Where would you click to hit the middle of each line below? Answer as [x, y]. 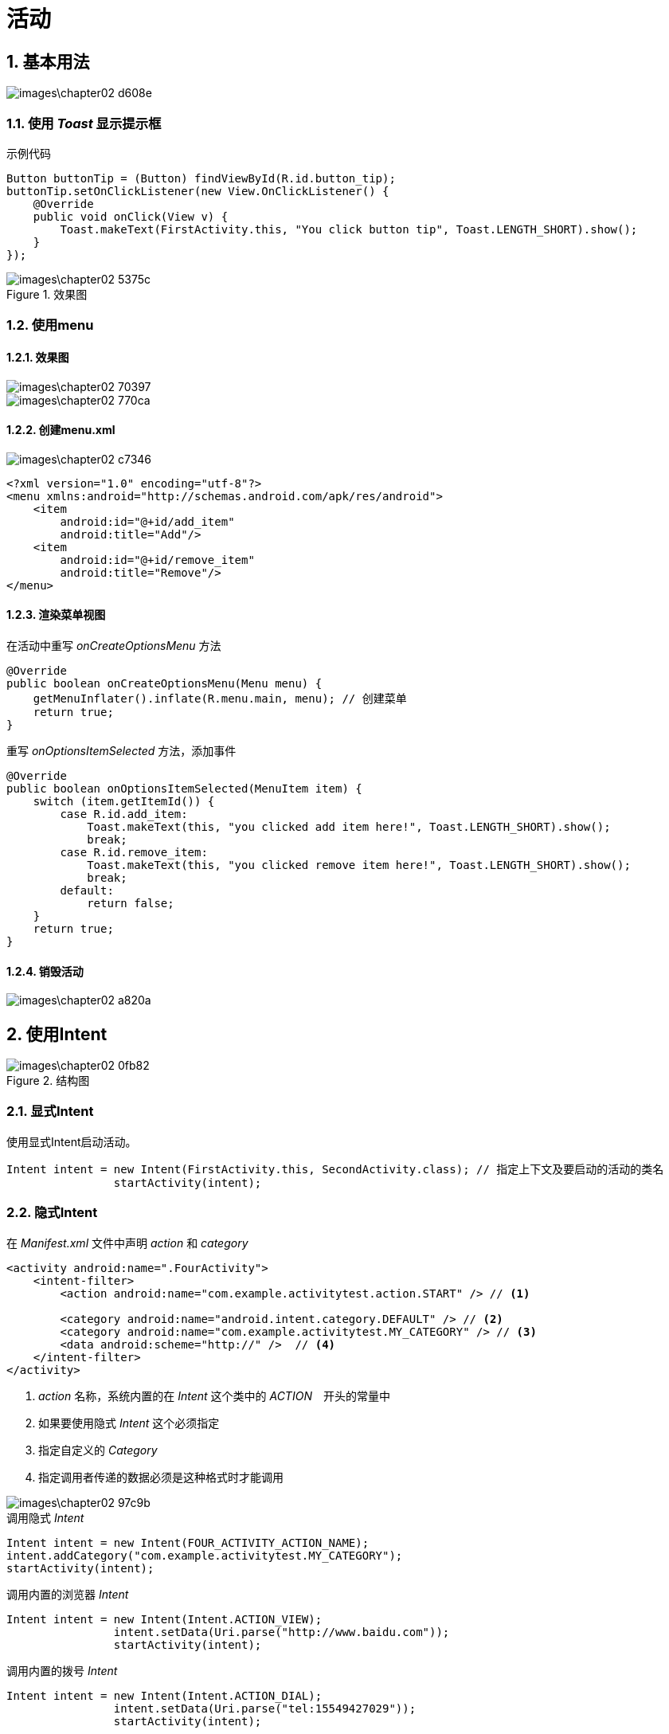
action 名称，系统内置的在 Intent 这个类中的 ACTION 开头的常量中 [214, 1395]
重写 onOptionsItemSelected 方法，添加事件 [121, 750]
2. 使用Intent [57, 1034]
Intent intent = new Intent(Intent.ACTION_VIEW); [164, 1619]
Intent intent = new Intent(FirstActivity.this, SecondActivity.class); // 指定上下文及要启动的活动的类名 [335, 1169]
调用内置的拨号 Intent [62, 1670]
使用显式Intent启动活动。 [72, 1141]
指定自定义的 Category [98, 1450]
